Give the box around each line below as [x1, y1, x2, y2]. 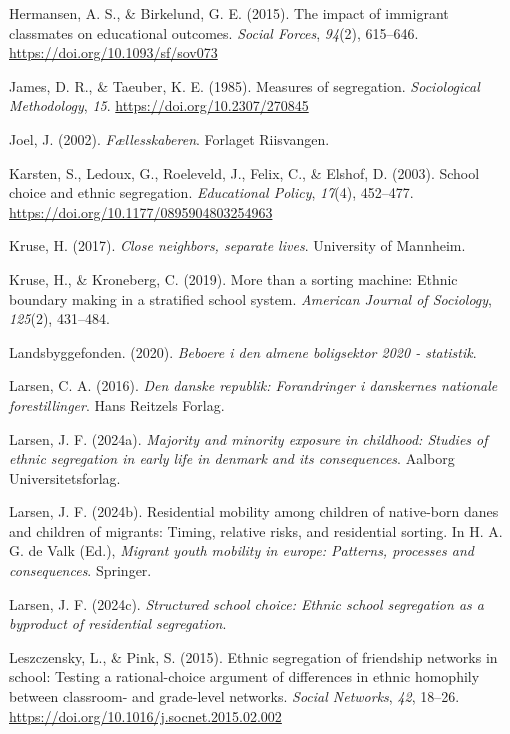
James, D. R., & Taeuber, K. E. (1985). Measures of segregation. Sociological [9, 75, 480, 96]
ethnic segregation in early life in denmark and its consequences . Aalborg [9, 448, 455, 469]
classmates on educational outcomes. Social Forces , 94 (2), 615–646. [9, 22, 419, 43]
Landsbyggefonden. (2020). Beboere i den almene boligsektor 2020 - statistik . [9, 341, 477, 362]
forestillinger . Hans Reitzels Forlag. [9, 394, 225, 415]
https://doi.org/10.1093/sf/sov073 [9, 42, 218, 63]
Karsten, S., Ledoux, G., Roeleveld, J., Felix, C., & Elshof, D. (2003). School [9, 162, 480, 183]
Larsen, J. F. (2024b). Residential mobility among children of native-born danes [9, 501, 499, 522]
